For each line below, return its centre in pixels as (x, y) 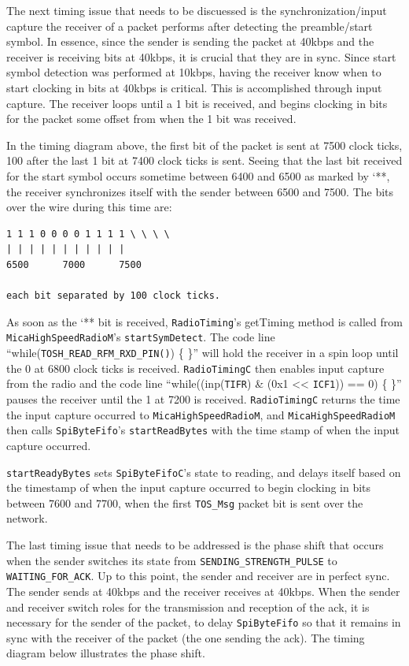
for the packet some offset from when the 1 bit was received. (151, 119)
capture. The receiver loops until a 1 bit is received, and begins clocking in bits (197, 103)
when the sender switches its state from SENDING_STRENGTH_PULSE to (172, 560)
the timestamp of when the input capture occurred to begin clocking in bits (189, 487)
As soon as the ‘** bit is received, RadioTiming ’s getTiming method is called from (204, 321)
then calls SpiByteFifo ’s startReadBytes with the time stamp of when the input (203, 430)
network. (27, 518)
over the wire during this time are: (89, 207)
